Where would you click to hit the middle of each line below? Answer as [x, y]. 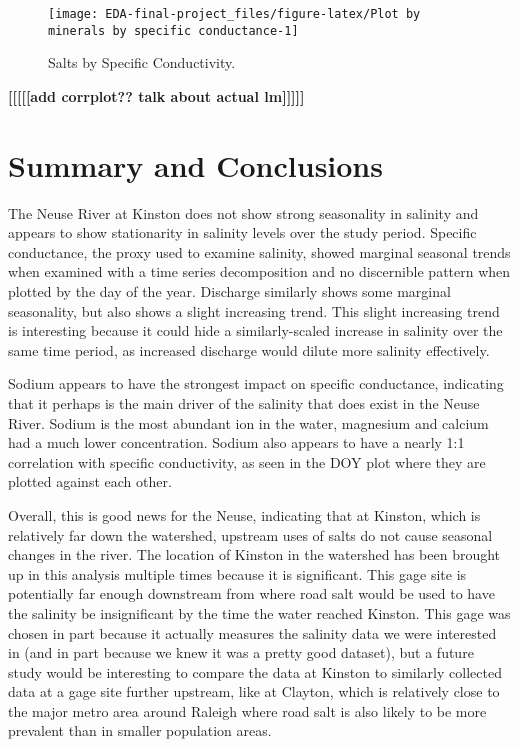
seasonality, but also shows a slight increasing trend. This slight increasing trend [254, 310]
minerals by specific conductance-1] [173, 30]
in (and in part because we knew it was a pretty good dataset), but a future [241, 652]
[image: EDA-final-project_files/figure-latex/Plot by [234, 14]
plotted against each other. [90, 481]
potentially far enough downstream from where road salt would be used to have [251, 593]
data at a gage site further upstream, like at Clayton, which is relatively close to [254, 691]
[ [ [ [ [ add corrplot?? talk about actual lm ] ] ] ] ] [156, 95]
